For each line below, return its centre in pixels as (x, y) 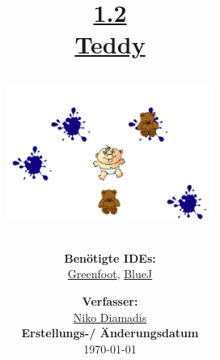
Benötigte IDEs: (110, 257)
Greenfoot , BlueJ (110, 274)
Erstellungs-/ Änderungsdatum (110, 333)
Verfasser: (110, 301)
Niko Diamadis (110, 317)
